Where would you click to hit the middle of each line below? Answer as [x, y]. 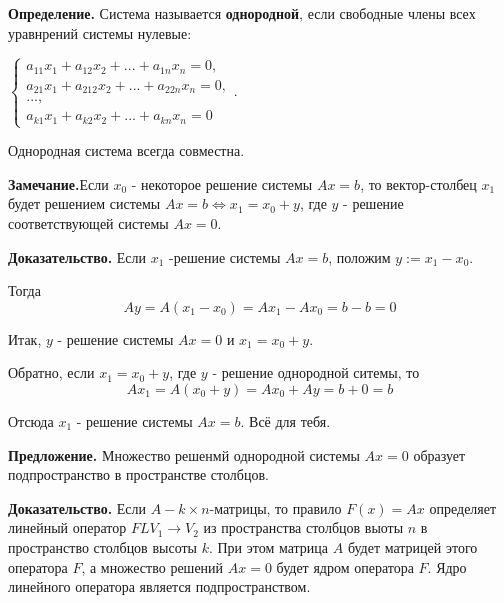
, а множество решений [152, 566]
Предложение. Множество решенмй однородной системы [184, 454]
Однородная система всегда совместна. [126, 150]
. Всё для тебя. [285, 420]
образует [439, 454]
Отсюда [31, 420]
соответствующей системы [88, 222]
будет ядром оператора [345, 566]
